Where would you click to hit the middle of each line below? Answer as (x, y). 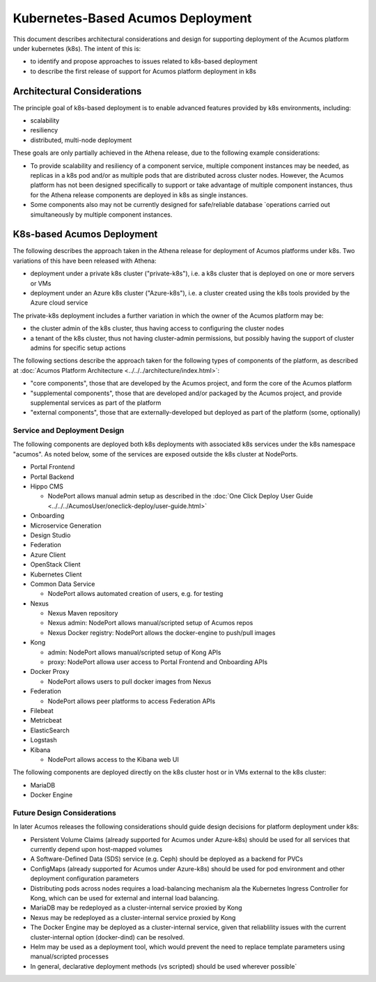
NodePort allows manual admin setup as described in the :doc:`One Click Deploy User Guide (180, 496)
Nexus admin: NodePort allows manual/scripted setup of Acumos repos (150, 623)
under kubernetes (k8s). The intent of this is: (77, 48)
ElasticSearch (50, 730)
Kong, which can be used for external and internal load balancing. (125, 898)
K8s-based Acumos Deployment (85, 235)
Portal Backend (52, 477)
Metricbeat (46, 721)
